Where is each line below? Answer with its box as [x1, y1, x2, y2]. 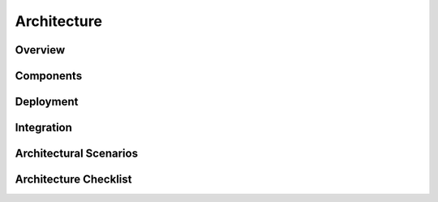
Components [15, 69, 83, 83]
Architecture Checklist [15, 173, 132, 187]
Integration [15, 121, 73, 135]
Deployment [15, 95, 79, 109]
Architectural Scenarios [15, 147, 138, 161]
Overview [15, 43, 66, 57]
